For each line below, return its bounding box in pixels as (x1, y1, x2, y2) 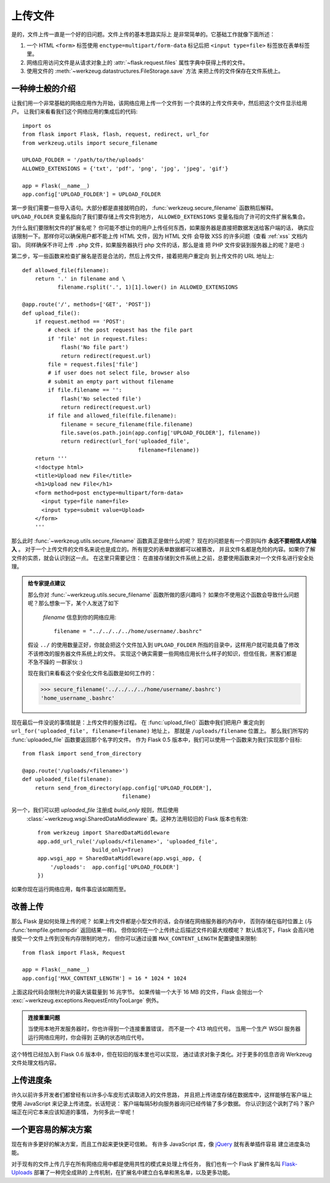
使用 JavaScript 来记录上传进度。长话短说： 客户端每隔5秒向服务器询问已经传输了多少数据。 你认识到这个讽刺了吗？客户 (11, 1100, 315, 1107)
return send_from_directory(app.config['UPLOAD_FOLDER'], (34, 784, 213, 792)
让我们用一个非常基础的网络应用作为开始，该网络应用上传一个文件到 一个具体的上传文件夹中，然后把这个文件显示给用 (11, 100, 307, 107)
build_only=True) (92, 846, 144, 853)
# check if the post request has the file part (48, 327, 193, 333)
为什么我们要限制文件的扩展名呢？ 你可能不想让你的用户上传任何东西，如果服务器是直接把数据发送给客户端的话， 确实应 (11, 224, 314, 232)
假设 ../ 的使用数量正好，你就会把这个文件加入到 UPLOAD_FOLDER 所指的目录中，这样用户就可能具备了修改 (28, 641, 299, 648)
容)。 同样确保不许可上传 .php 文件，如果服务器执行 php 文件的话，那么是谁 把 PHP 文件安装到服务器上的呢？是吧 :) (11, 241, 305, 248)
